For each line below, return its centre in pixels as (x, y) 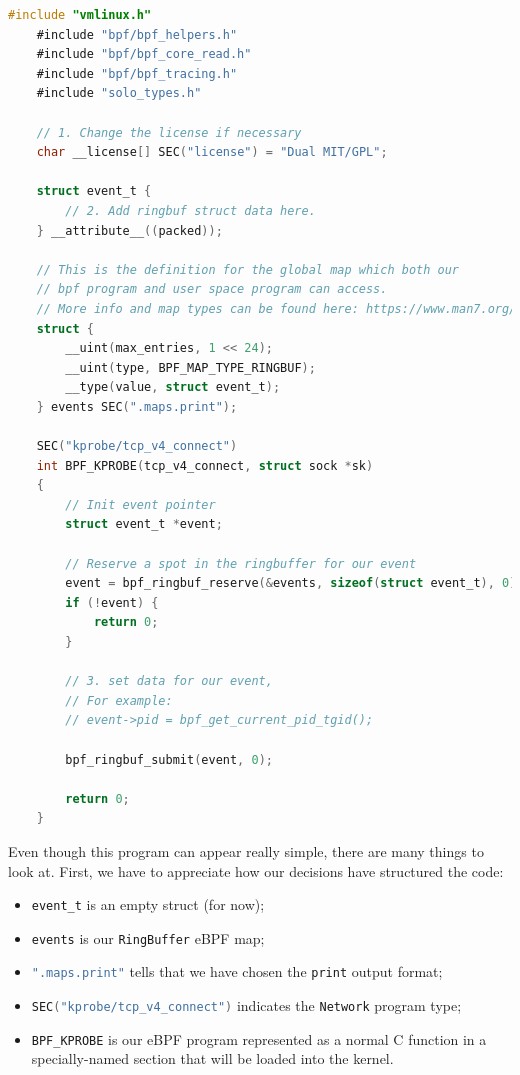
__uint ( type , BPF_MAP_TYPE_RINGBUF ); (190, 367)
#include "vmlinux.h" (80, 15)
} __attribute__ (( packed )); (129, 230)
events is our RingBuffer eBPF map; (148, 937)
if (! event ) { (112, 602)
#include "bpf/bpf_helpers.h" (137, 34)
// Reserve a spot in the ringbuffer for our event (241, 563)
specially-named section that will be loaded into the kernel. (212, 1058)
